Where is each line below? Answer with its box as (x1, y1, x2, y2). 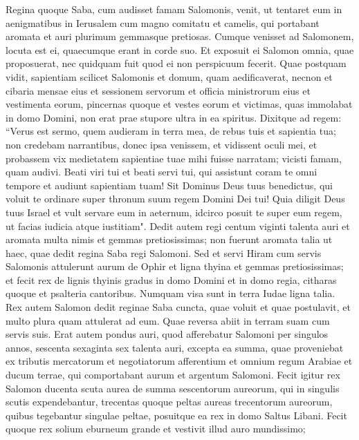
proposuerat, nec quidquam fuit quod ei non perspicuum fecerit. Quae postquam (6, 56, 347, 70)
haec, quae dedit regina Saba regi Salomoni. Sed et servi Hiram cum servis (6, 245, 322, 260)
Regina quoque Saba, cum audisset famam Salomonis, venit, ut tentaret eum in (6, 2, 342, 16)
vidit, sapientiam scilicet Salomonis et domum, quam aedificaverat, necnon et (6, 69, 333, 84)
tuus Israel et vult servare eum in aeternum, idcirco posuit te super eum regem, (6, 204, 342, 219)
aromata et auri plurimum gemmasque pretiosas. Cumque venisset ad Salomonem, (6, 29, 354, 44)
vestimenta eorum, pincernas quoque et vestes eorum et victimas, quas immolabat (6, 97, 353, 111)
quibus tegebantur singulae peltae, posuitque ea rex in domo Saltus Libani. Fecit (6, 408, 347, 422)
